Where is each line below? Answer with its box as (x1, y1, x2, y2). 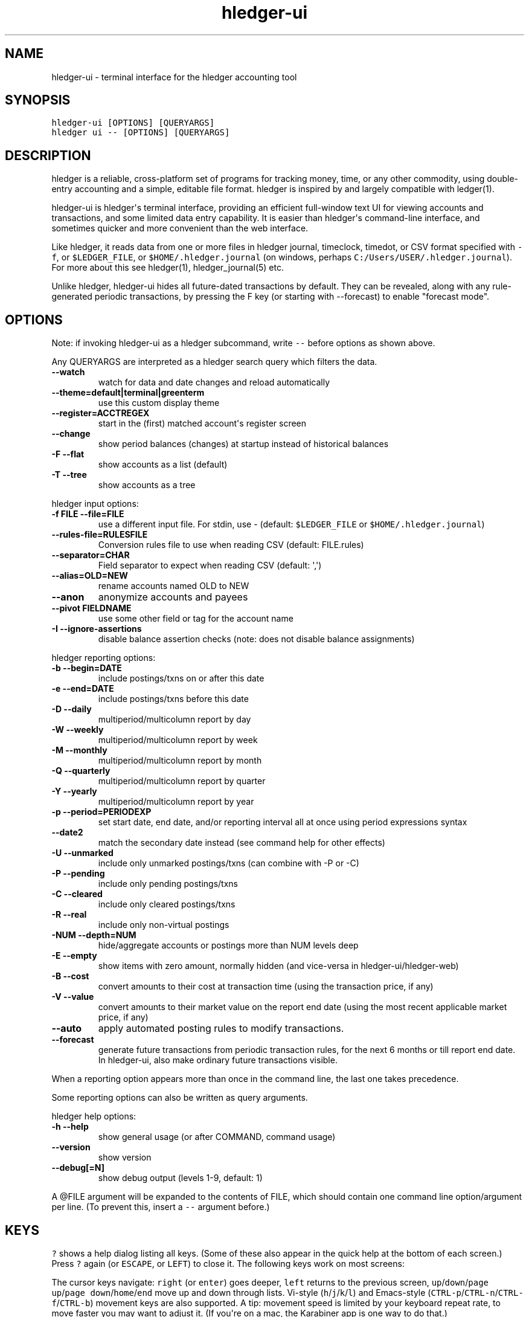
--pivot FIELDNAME (51, 603, 132, 614)
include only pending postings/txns (98, 878, 238, 889)
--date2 (51, 827, 83, 838)
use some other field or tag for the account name (98, 613, 293, 624)
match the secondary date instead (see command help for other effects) (98, 837, 385, 848)
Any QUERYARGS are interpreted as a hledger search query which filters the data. (51, 356, 377, 367)
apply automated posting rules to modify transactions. (98, 1022, 344, 1035)
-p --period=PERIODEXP (51, 807, 152, 817)
